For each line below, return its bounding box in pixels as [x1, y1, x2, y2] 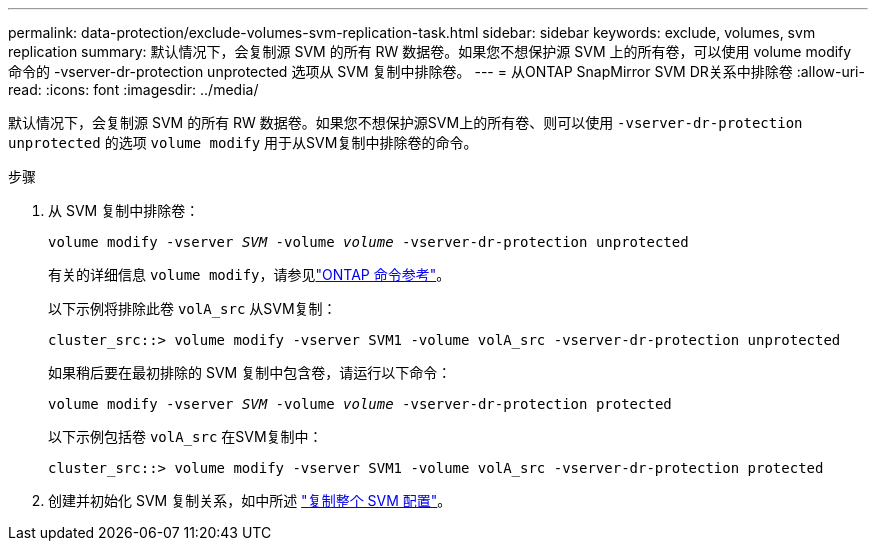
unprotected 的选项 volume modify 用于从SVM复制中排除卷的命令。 [8, 134, 478, 151]
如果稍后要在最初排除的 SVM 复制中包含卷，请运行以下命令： [48, 364, 452, 381]
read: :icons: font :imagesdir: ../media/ [8, 81, 259, 98]
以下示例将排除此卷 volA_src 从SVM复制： [48, 300, 337, 317]
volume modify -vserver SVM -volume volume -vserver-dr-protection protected [48, 396, 672, 412]
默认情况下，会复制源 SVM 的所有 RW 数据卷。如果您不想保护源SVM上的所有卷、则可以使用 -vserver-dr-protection [8, 114, 803, 131]
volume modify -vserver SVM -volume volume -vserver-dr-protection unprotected [48, 234, 689, 250]
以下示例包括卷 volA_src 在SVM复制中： [48, 428, 323, 445]
